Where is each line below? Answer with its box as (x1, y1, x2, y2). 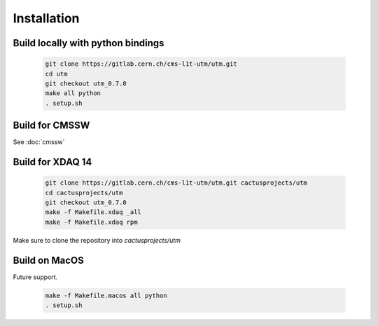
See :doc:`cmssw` (13, 138, 65, 146)
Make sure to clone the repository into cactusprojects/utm (13, 236, 181, 244)
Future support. (13, 273, 58, 281)
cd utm (45, 70, 68, 78)
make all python (45, 90, 101, 97)
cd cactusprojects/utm (45, 189, 123, 197)
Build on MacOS (13, 254, 84, 266)
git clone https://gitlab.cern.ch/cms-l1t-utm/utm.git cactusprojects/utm (45, 179, 308, 187)
